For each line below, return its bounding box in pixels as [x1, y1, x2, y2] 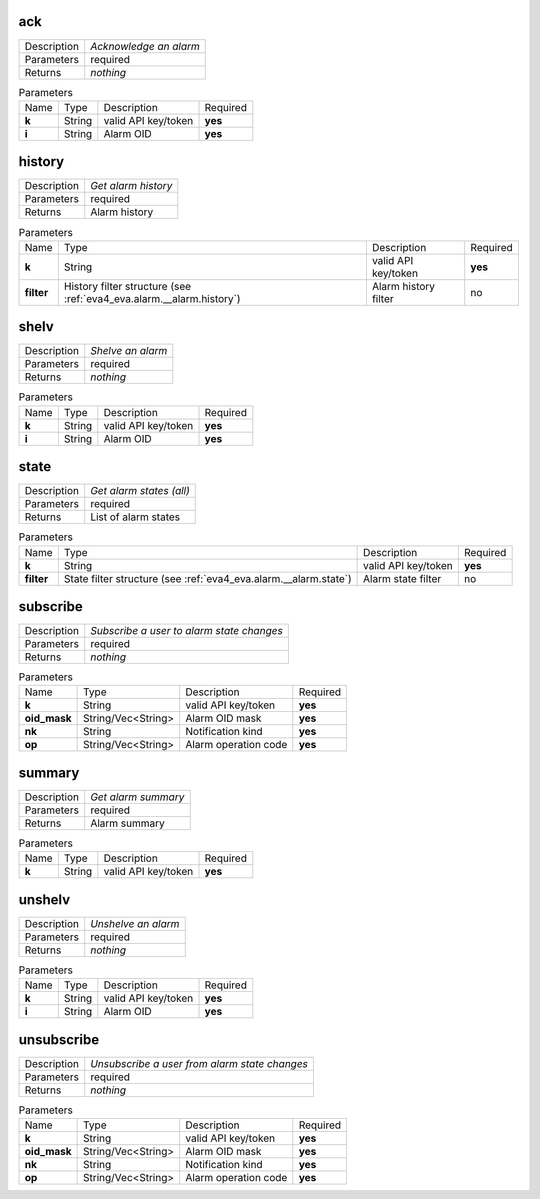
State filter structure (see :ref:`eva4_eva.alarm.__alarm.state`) [63, 571, 352, 585]
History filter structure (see [63, 279, 192, 293]
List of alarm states [90, 510, 181, 524]
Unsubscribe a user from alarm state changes [90, 1056, 309, 1070]
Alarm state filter [363, 571, 442, 585]
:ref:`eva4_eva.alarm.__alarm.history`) [63, 291, 241, 305]
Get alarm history [90, 179, 173, 193]
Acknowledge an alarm [90, 39, 200, 53]
